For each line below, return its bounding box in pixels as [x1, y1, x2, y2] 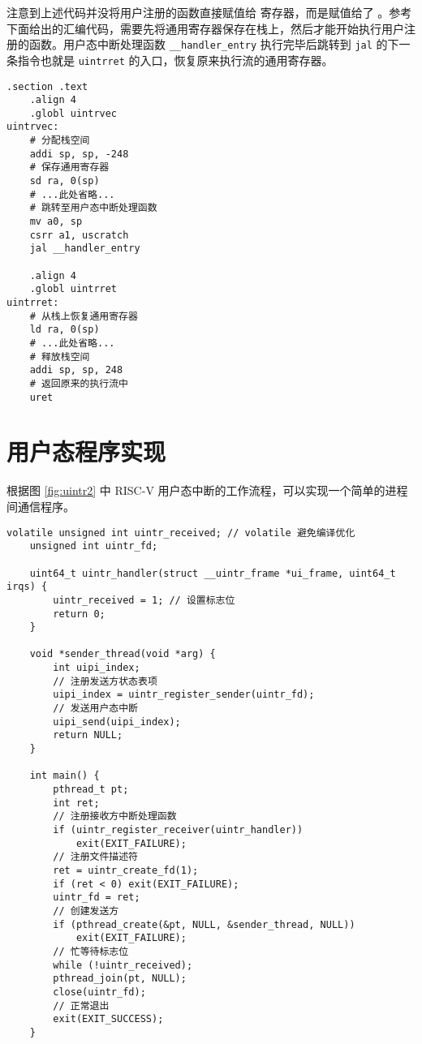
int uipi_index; [53, 662, 140, 674]
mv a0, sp [29, 216, 83, 228]
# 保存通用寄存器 [29, 161, 110, 174]
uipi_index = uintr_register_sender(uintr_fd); [53, 689, 315, 701]
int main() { [29, 770, 100, 782]
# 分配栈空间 [29, 135, 90, 147]
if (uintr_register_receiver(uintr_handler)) [53, 824, 304, 836]
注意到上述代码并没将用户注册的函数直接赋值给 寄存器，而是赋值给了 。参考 [6, 4, 412, 20]
